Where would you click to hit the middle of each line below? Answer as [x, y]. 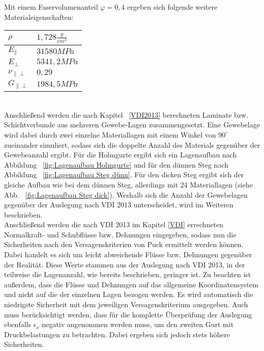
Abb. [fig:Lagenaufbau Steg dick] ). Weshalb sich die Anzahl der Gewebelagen [126, 194]
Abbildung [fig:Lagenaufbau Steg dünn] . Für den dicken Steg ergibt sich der [124, 174]
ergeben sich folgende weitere [172, 7]
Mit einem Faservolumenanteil [51, 7]
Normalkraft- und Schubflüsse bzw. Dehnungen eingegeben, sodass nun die [120, 234]
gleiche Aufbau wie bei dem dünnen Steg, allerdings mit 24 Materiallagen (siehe [128, 184]
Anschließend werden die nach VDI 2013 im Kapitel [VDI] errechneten [114, 224]
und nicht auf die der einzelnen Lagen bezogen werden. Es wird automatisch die [129, 294]
